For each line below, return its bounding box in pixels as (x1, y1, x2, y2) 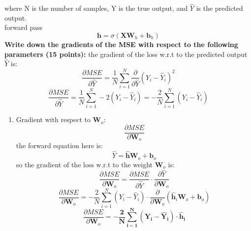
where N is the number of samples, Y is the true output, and (4, 3, 188, 13)
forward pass (4, 22, 43, 32)
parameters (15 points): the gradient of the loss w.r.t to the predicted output (4, 49, 248, 59)
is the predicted (196, 3, 243, 13)
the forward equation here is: (16, 140, 103, 151)
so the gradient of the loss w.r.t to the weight (16, 159, 153, 169)
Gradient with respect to (16, 114, 91, 125)
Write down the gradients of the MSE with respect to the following (4, 39, 238, 49)
